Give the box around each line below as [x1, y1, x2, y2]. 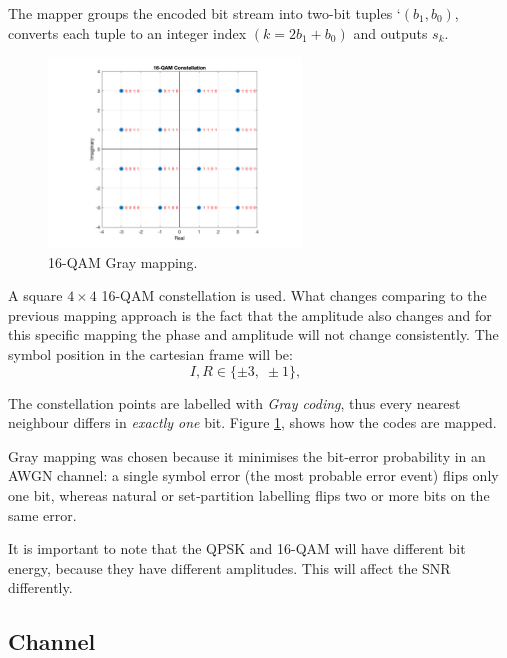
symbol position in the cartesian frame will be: [8, 343, 293, 364]
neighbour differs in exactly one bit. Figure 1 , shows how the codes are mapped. [8, 412, 497, 433]
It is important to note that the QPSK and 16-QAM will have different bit [8, 538, 466, 559]
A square [8, 285, 63, 306]
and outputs [353, 22, 428, 43]
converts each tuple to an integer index [8, 22, 247, 43]
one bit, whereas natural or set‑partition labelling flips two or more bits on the [8, 484, 490, 505]
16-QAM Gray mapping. [48, 251, 198, 272]
